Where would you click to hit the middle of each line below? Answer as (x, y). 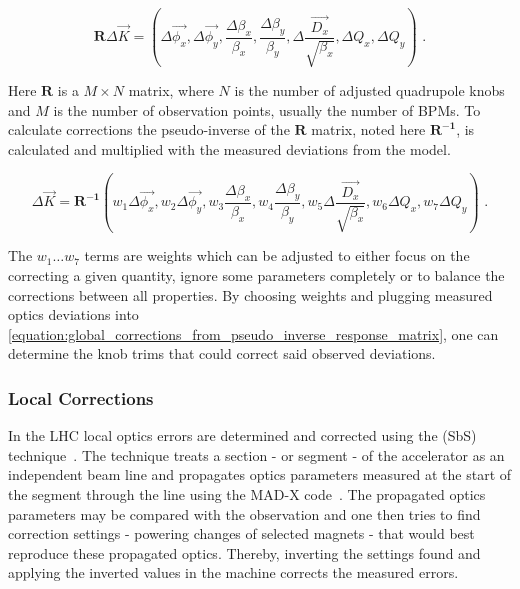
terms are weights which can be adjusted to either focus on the (277, 255)
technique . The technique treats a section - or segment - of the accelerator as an (256, 454)
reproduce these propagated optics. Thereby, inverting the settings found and (244, 552)
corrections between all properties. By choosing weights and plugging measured (250, 294)
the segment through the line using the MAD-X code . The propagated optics (247, 494)
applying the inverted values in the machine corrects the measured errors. (233, 572)
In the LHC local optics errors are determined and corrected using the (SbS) (242, 435)
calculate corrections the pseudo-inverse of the (149, 129)
